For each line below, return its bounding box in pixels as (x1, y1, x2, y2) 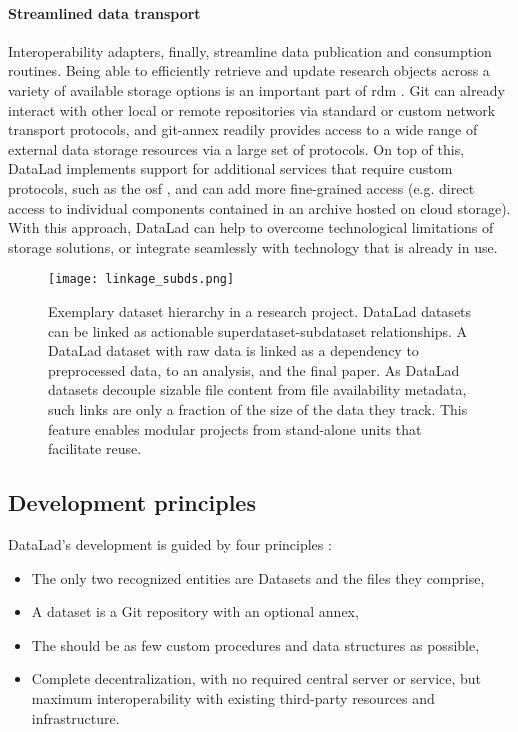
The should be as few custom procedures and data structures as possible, (31, 634, 480, 655)
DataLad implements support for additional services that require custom (8, 158, 453, 179)
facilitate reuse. (48, 438, 142, 459)
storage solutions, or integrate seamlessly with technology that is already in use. (8, 236, 498, 257)
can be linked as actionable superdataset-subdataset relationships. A (48, 320, 468, 341)
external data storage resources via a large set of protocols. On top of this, (8, 138, 465, 159)
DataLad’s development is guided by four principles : (8, 533, 332, 554)
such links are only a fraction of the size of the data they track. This (48, 398, 468, 419)
